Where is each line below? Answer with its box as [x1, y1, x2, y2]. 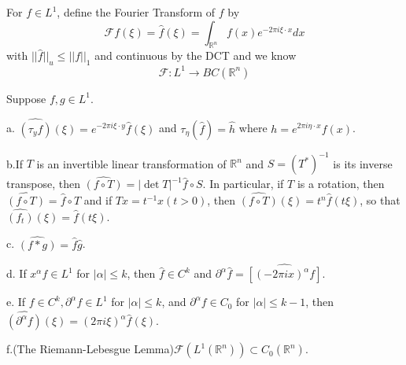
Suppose [6, 90, 46, 106]
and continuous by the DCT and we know [94, 47, 297, 64]
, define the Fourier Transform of [57, 4, 216, 20]
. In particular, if [202, 175, 284, 192]
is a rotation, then [297, 175, 385, 192]
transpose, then [6, 175, 80, 192]
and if [83, 192, 113, 208]
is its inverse [333, 155, 393, 171]
